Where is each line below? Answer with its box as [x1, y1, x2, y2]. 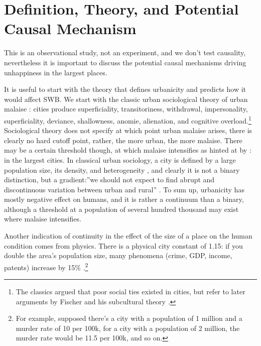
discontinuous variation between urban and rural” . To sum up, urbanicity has [4, 184, 244, 194]
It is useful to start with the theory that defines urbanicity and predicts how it [4, 84, 246, 94]
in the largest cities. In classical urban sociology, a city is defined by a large [4, 154, 236, 165]
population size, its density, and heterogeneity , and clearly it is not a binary [4, 164, 240, 175]
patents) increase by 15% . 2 [4, 260, 88, 272]
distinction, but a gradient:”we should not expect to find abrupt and [4, 174, 215, 185]
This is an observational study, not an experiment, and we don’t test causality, [4, 47, 246, 58]
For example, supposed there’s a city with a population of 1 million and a [16, 313, 242, 323]
